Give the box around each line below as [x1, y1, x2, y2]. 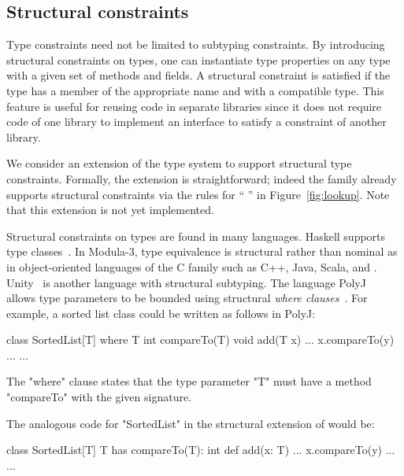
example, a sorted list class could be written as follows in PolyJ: [6, 304, 316, 321]
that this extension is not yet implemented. [6, 201, 214, 218]
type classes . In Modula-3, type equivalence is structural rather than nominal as [6, 243, 398, 260]
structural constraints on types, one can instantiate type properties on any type [6, 51, 391, 68]
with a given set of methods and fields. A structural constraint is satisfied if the [6, 67, 391, 83]
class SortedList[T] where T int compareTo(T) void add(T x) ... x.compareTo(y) [6, 331, 395, 348]
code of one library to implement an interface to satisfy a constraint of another [6, 113, 387, 130]
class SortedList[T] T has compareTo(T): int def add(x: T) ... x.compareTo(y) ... [6, 441, 395, 458]
